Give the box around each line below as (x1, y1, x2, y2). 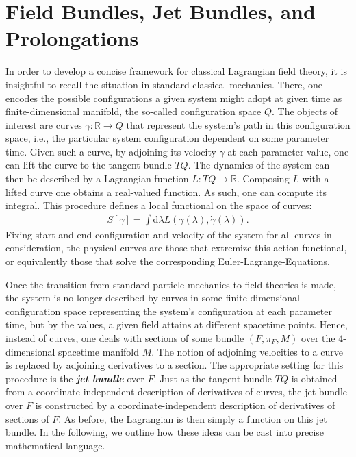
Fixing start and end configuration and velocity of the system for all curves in (5, 227, 332, 241)
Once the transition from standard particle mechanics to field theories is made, (5, 277, 336, 291)
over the (301, 331, 335, 345)
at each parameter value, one (227, 144, 349, 158)
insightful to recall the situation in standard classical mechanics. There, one (5, 77, 322, 91)
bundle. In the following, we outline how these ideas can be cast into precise (5, 425, 325, 439)
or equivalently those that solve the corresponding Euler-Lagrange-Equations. (5, 254, 331, 269)
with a (302, 171, 329, 186)
